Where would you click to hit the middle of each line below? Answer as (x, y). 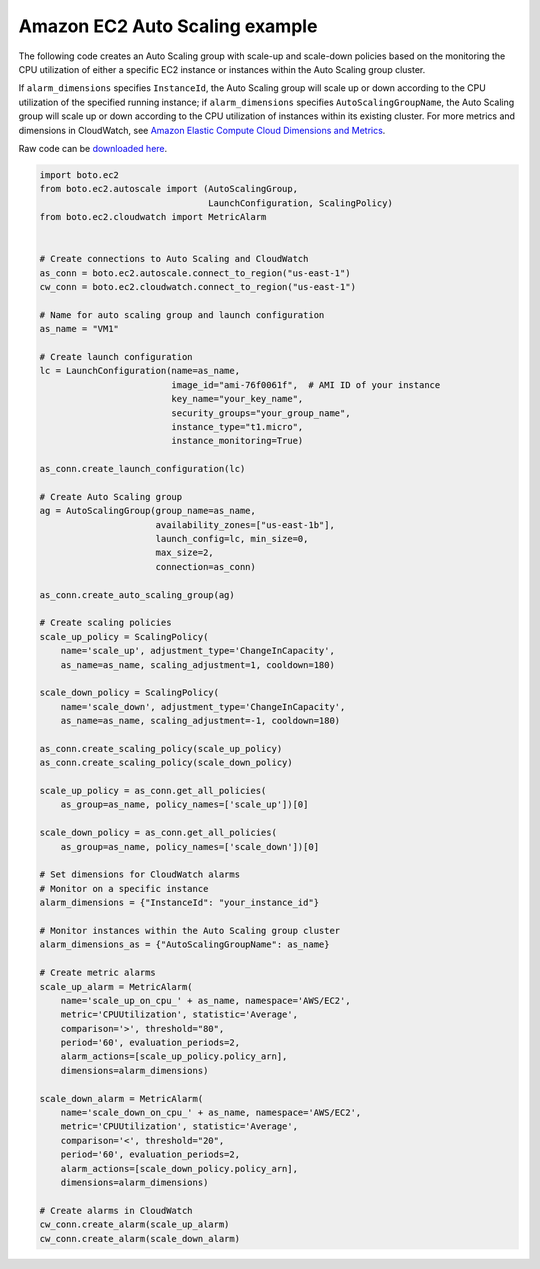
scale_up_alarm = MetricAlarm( (116, 986)
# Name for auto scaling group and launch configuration (182, 314)
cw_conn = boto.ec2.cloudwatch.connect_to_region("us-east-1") (198, 286)
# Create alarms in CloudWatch (116, 1210)
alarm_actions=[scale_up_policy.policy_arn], (174, 1056)
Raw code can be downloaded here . (93, 148)
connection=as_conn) (206, 566)
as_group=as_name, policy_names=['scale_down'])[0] (190, 846)
